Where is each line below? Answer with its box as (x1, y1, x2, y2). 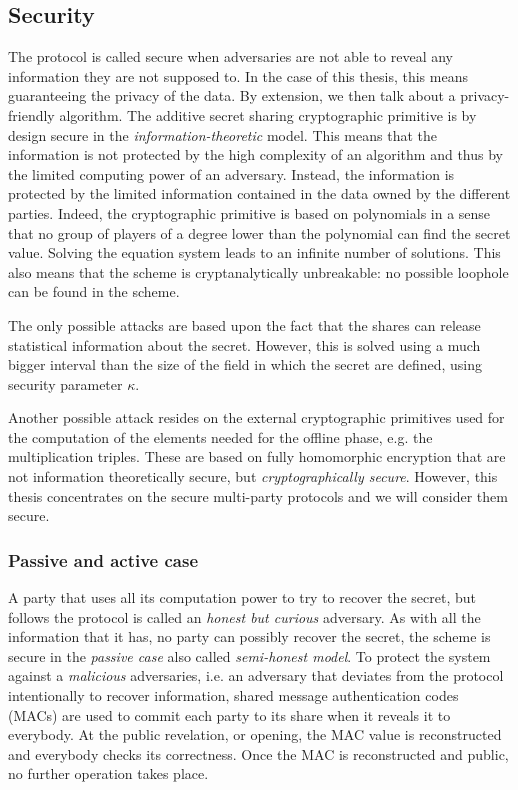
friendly (8, 104, 55, 125)
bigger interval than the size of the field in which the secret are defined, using (8, 354, 483, 375)
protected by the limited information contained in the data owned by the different (8, 183, 511, 204)
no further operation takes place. (8, 763, 209, 784)
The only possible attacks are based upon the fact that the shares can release (8, 314, 481, 335)
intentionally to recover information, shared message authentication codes (8, 685, 459, 706)
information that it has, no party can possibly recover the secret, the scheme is (8, 626, 491, 647)
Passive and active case (8, 547, 199, 572)
